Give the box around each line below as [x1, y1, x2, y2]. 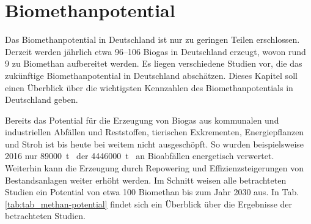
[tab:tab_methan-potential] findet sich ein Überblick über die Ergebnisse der [5, 197, 293, 210]
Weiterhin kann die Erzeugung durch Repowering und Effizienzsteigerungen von [5, 162, 304, 174]
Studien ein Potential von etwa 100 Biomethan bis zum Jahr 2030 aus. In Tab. [5, 185, 299, 198]
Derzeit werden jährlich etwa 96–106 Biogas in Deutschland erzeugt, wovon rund [5, 45, 306, 58]
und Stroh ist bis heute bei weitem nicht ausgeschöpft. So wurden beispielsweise [5, 137, 304, 150]
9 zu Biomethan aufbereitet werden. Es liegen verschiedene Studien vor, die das [5, 57, 302, 70]
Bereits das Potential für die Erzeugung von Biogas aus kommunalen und [5, 113, 279, 126]
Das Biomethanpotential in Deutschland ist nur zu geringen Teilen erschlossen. [5, 33, 300, 46]
